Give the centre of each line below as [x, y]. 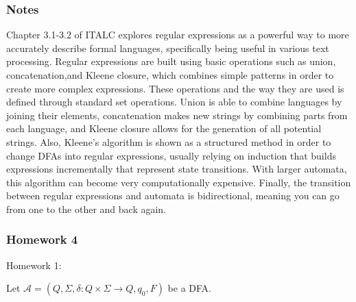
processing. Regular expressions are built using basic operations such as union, [171, 61]
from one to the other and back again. [86, 209]
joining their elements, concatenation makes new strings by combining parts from [177, 115]
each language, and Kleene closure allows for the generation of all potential [164, 128]
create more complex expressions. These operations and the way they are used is [175, 88]
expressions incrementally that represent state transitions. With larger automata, [177, 169]
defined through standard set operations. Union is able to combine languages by [174, 102]
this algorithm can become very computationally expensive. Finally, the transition [179, 182]
